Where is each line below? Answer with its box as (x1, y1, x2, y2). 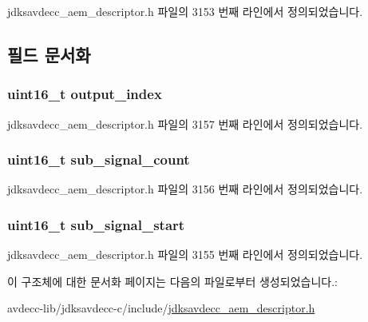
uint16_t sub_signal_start (7, 214, 185, 234)
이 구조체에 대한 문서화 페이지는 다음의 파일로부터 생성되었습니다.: (7, 272, 338, 289)
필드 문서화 (7, 42, 91, 66)
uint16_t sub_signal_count (7, 149, 190, 169)
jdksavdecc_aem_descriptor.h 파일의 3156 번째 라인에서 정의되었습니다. (7, 181, 363, 197)
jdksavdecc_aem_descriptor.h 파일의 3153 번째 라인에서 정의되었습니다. (7, 3, 363, 19)
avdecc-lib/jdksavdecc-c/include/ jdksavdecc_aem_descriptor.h (7, 300, 315, 316)
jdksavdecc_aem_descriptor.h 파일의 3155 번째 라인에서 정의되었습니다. (7, 246, 363, 263)
